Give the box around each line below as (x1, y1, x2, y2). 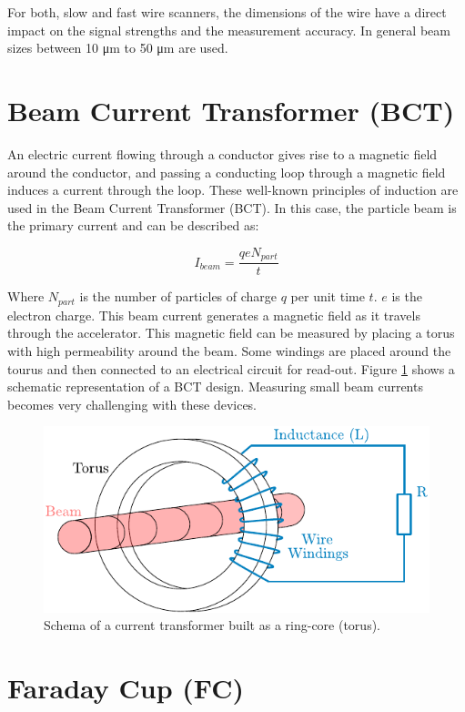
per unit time (290, 287, 365, 306)
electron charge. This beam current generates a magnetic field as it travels (7, 305, 420, 324)
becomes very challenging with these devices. (7, 394, 258, 413)
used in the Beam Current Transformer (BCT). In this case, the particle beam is (7, 198, 457, 217)
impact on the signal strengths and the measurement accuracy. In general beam (7, 20, 450, 39)
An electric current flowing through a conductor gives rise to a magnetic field (7, 144, 438, 163)
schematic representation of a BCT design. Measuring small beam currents (7, 377, 423, 396)
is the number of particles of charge (79, 287, 278, 306)
